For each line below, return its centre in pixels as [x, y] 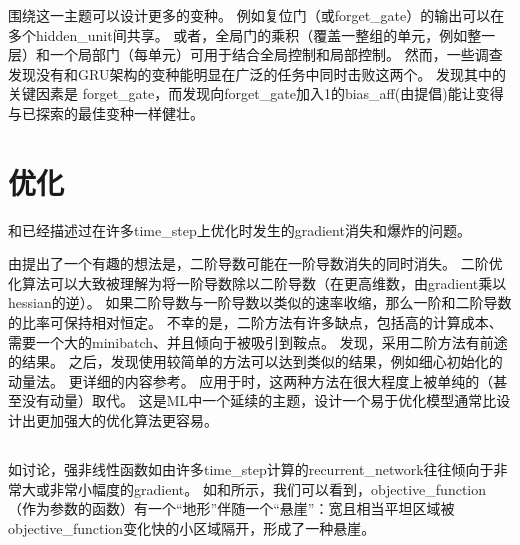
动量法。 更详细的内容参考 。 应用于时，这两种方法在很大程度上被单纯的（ [251, 380]
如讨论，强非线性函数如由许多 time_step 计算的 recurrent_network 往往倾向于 [251, 469]
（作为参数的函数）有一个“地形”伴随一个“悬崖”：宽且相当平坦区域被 [231, 508]
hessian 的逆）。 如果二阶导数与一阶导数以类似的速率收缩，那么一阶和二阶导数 [260, 302]
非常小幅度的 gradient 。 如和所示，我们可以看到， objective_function [268, 488]
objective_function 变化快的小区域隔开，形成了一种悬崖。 [192, 527]
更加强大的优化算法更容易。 [126, 420]
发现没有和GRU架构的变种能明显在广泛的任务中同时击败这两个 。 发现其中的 [257, 73]
